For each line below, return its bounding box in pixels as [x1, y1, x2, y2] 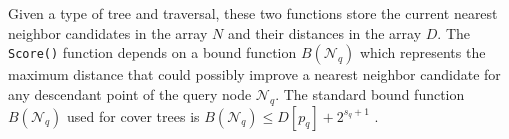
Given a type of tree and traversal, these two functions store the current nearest [8, 3, 498, 23]
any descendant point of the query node [8, 83, 252, 104]
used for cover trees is [67, 105, 200, 126]
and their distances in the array [227, 22, 422, 43]
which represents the [359, 42, 486, 63]
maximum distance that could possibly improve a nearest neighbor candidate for [8, 64, 501, 85]
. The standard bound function [275, 83, 465, 104]
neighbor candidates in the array [8, 22, 208, 43]
